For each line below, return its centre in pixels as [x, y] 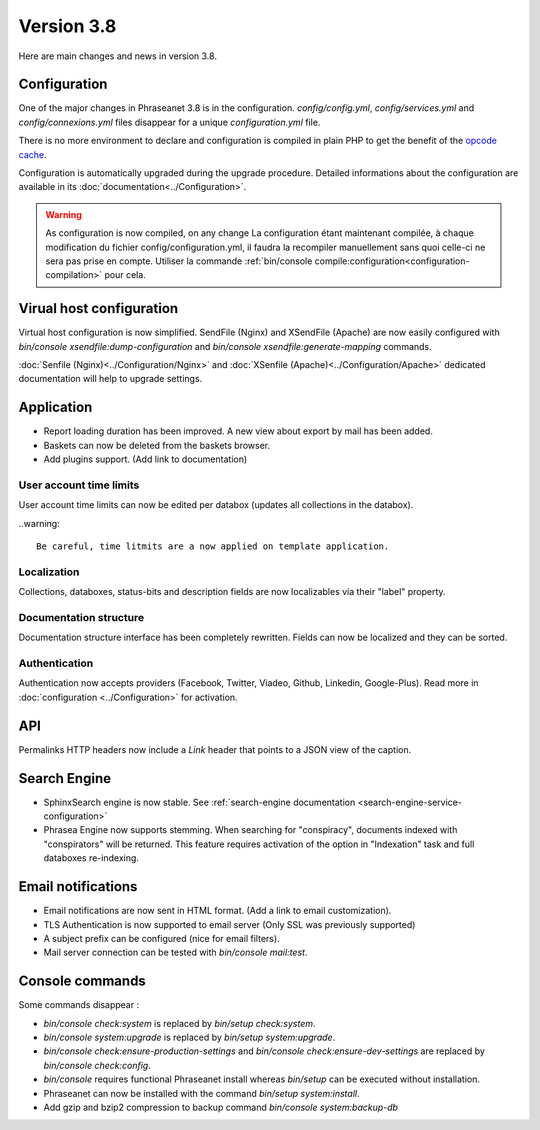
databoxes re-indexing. [91, 858]
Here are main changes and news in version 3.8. [117, 56]
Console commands [82, 981]
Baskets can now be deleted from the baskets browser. [157, 445]
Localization [49, 572]
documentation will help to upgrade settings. [110, 379]
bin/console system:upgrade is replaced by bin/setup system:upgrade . [189, 1037]
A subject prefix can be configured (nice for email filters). [161, 938]
